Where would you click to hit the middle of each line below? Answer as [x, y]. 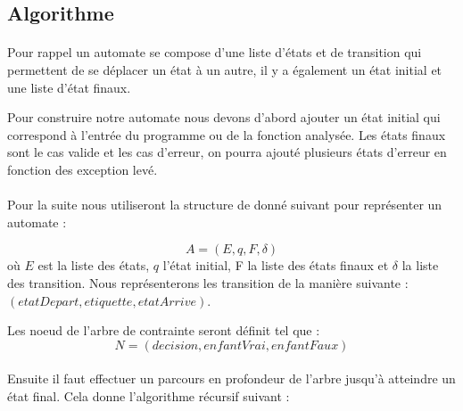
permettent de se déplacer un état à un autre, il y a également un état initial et [225, 69]
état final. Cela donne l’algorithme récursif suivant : [149, 395]
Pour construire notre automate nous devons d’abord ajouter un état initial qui [224, 117]
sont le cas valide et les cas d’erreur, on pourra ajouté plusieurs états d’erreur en [227, 152]
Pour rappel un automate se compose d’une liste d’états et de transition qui [215, 52]
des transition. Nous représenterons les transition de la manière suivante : [208, 282]
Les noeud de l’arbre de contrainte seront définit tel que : [164, 330]
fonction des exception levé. [83, 169]
